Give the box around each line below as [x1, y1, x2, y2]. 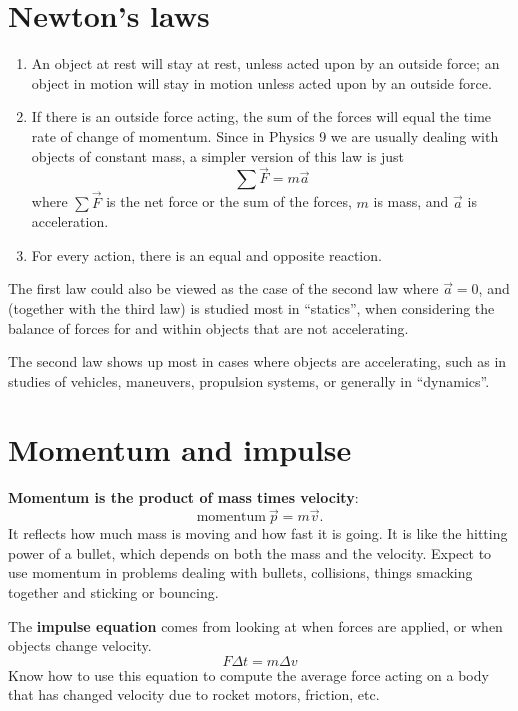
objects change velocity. [8, 635, 152, 656]
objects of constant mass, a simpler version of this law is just [31, 145, 404, 166]
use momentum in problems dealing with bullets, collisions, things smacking [8, 562, 473, 583]
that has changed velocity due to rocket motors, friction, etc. [8, 684, 380, 705]
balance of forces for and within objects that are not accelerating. [8, 317, 409, 338]
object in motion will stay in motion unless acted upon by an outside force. [31, 72, 492, 93]
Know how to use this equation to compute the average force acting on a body [8, 664, 489, 685]
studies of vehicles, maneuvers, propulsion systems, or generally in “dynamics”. [8, 370, 490, 391]
